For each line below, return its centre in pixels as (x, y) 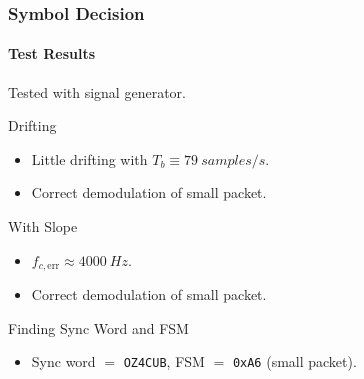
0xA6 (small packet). (294, 361)
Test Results (52, 53)
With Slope (43, 226)
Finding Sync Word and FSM (98, 327)
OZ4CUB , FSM (164, 361)
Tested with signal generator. (97, 91)
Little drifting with (89, 158)
